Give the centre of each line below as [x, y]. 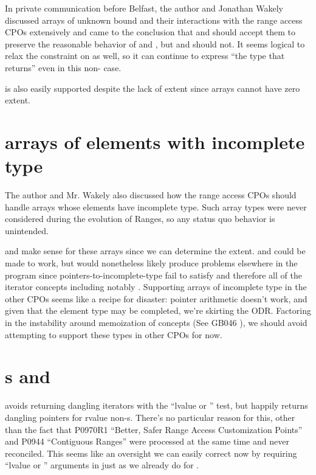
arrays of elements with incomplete [155, 141]
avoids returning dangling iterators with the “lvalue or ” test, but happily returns [156, 405]
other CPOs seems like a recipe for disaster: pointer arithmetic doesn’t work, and [156, 298]
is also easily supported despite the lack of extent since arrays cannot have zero [153, 88]
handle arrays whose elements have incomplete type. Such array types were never [156, 206]
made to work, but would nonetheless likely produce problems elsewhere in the [151, 263]
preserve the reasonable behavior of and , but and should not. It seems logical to [155, 43]
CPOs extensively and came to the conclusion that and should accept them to [150, 32]
